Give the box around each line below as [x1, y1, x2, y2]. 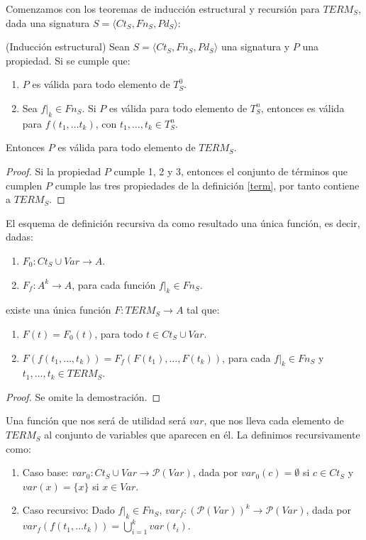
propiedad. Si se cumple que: [6, 53, 131, 67]
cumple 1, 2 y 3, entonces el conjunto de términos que [113, 163, 348, 178]
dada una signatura [6, 15, 90, 30]
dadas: [6, 229, 33, 244]
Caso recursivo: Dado [22, 502, 115, 517]
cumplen [6, 177, 43, 192]
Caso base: [22, 465, 69, 480]
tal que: [187, 302, 220, 317]
